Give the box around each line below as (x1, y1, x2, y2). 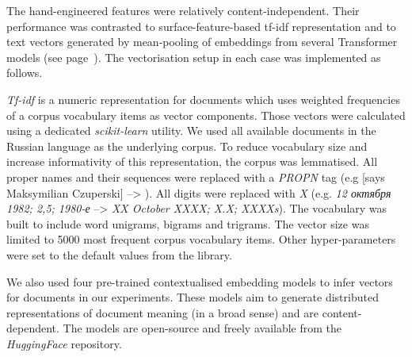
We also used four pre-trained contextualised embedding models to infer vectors (6, 273, 393, 290)
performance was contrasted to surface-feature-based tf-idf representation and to (6, 17, 396, 34)
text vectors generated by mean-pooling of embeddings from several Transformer (6, 33, 398, 50)
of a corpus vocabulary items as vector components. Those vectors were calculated (6, 106, 406, 123)
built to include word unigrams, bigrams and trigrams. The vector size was (6, 215, 369, 232)
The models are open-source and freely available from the (63, 320, 342, 336)
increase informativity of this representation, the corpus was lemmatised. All (6, 153, 378, 170)
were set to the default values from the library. (6, 246, 232, 263)
